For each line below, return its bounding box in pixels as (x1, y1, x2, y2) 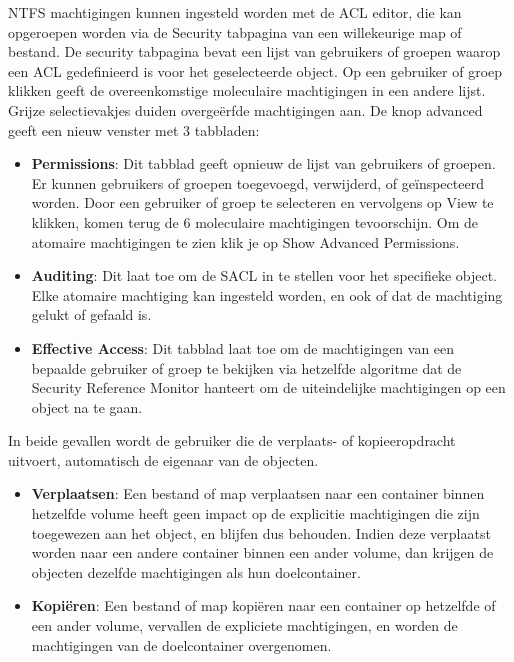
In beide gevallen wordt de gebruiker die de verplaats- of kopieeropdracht (8, 430, 456, 451)
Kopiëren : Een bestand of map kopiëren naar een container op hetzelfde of (31, 595, 496, 616)
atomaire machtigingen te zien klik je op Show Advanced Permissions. (31, 231, 460, 252)
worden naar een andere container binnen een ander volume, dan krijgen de (31, 542, 494, 563)
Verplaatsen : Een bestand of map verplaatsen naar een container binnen (31, 483, 485, 504)
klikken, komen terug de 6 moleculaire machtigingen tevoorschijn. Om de (31, 211, 479, 232)
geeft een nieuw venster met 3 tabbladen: (8, 119, 260, 140)
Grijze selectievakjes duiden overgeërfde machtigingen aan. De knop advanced (8, 99, 483, 120)
